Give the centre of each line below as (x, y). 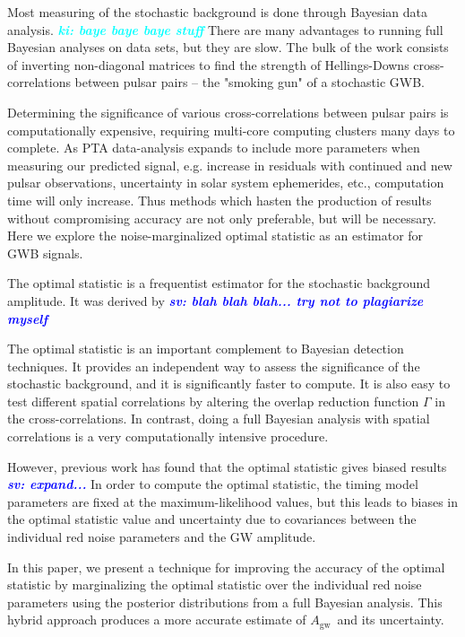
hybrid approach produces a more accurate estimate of (157, 620)
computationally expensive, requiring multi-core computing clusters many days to (231, 130)
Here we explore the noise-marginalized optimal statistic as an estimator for (215, 236)
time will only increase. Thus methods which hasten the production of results (220, 200)
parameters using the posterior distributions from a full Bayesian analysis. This (225, 602)
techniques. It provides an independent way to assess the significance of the (214, 366)
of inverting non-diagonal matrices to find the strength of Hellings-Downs (208, 64)
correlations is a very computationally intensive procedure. (168, 436)
